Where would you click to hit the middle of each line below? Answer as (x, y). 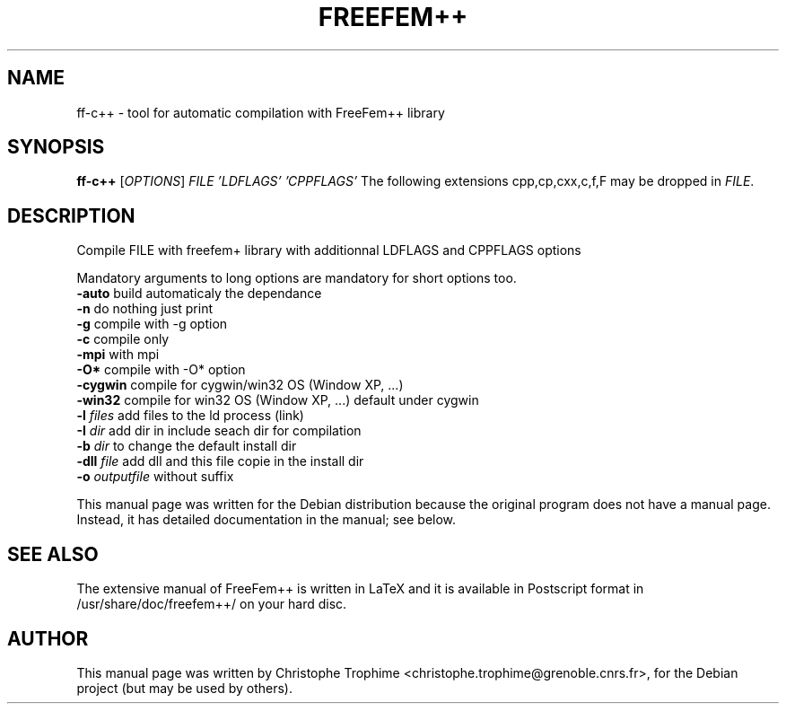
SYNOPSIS (56, 147)
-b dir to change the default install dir (187, 446)
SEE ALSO (53, 554)
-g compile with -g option (152, 324)
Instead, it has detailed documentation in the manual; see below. (266, 520)
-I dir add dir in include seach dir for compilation (219, 431)
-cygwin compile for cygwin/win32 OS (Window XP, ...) (240, 385)
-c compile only (123, 339)
